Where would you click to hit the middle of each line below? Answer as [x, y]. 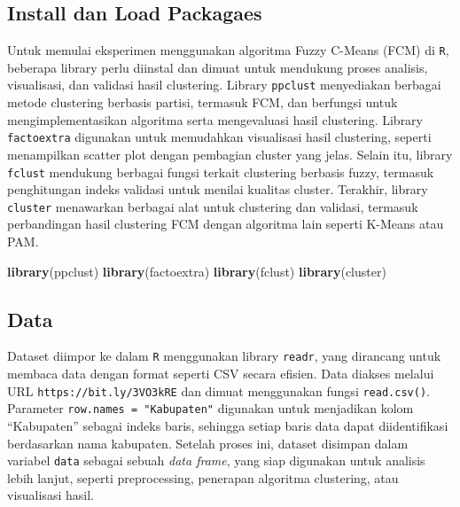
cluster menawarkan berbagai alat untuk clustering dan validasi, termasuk [213, 206]
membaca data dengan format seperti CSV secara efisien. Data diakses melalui [221, 374]
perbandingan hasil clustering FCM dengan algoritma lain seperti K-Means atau [226, 224]
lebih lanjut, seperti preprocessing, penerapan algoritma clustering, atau [203, 477]
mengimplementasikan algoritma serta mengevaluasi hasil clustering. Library [215, 119]
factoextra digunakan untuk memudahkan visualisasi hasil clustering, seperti [219, 137]
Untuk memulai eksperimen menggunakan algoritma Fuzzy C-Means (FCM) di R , [228, 50]
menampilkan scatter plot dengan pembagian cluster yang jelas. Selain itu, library [230, 154]
